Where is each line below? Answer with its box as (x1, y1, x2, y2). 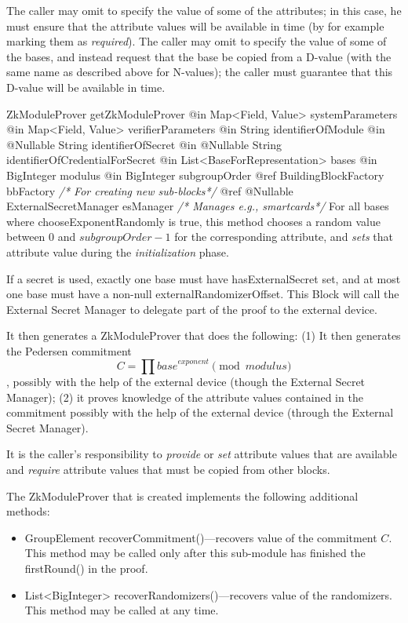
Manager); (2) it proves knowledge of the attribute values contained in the (6, 388, 363, 405)
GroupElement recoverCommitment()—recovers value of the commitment (24, 529, 377, 545)
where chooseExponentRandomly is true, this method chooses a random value (6, 213, 381, 229)
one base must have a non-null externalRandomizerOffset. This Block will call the (6, 286, 399, 302)
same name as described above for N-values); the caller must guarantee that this (6, 64, 393, 80)
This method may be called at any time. (24, 602, 219, 618)
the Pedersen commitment (6, 342, 132, 359)
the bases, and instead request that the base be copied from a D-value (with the (6, 48, 392, 64)
